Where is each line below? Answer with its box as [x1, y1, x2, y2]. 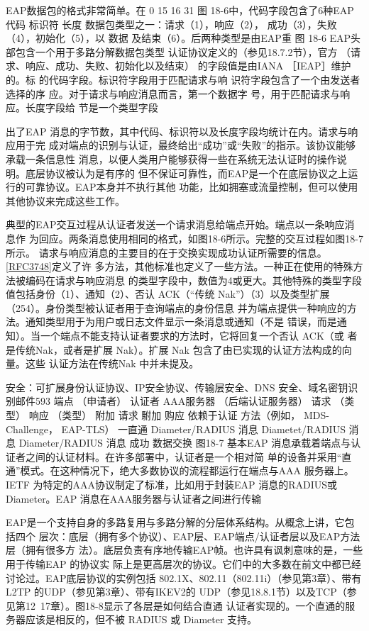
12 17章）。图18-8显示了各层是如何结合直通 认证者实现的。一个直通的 [25, 598, 346, 613]
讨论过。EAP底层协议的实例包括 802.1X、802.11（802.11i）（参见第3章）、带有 [6, 570, 362, 585]
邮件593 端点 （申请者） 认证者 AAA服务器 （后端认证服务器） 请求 [15, 393, 331, 408]
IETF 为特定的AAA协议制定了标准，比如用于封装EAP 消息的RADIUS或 [6, 477, 338, 491]
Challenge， [6, 421, 58, 436]
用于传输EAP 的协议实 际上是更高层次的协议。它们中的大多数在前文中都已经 [6, 556, 361, 571]
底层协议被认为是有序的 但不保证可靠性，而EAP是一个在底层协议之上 [25, 165, 348, 180]
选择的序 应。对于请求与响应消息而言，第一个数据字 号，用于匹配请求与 [6, 86, 341, 101]
